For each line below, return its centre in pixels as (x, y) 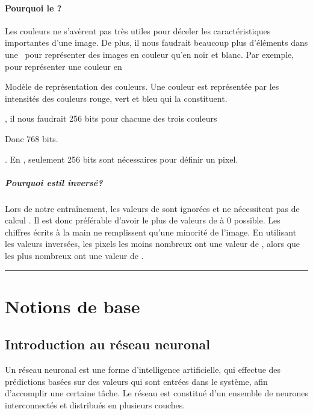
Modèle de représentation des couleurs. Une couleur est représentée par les (142, 86)
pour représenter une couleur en (64, 66)
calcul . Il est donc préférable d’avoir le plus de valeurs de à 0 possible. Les (143, 220)
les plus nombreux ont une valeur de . (74, 256)
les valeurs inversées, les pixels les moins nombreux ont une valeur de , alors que (153, 244)
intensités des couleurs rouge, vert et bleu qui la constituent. (116, 98)
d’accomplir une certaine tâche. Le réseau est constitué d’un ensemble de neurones (156, 393)
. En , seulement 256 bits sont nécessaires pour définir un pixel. (122, 159)
